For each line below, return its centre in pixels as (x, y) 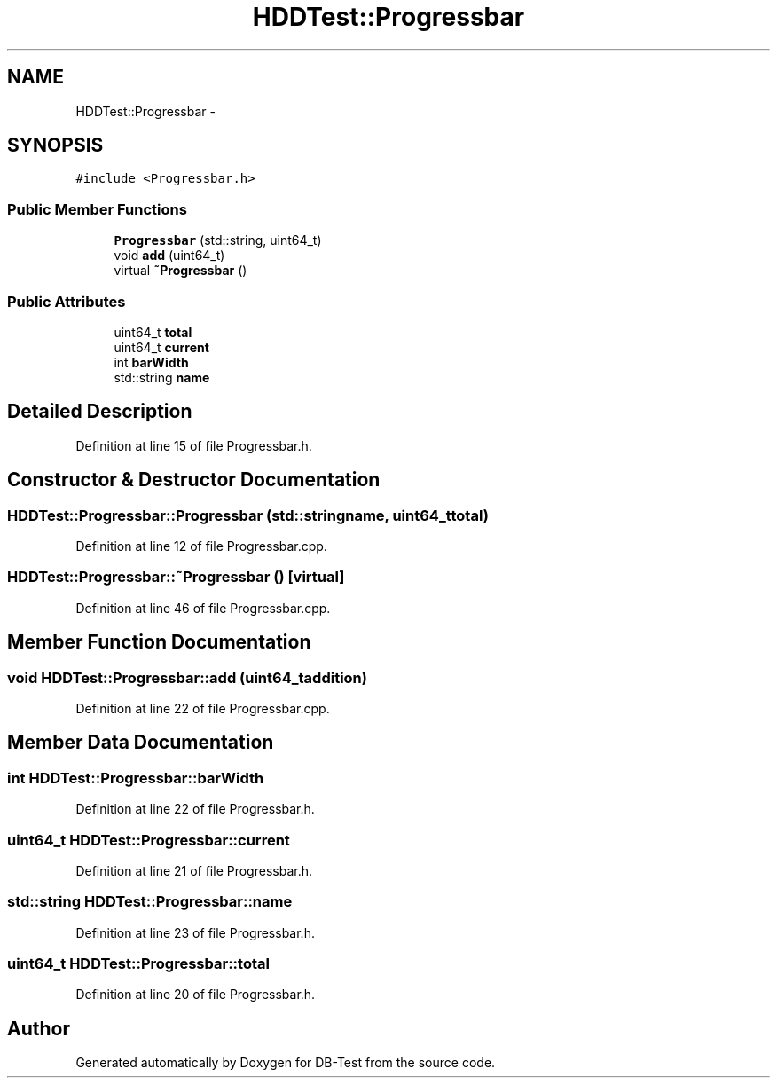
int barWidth (151, 362)
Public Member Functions (97, 209)
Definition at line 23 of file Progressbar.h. (195, 932)
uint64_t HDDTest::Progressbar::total (138, 964)
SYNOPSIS (55, 145)
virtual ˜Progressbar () (181, 271)
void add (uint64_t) (169, 256)
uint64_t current (161, 347)
